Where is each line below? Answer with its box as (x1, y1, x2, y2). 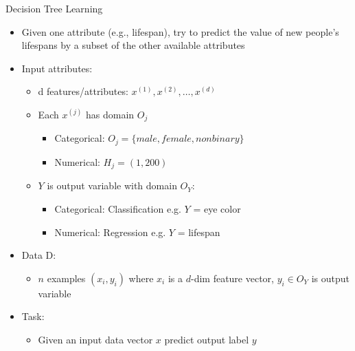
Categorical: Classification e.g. (54, 201, 181, 215)
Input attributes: (21, 61, 93, 75)
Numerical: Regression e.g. (54, 224, 166, 239)
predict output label (164, 332, 249, 346)
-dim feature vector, (190, 270, 274, 285)
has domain (86, 107, 135, 121)
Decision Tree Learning (5, 1, 103, 15)
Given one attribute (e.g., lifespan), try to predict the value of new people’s (21, 24, 339, 39)
